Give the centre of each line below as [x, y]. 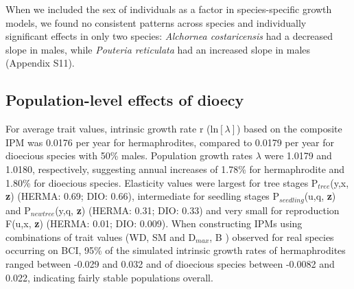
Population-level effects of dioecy [125, 100]
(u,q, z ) [320, 196]
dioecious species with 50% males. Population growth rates [129, 155]
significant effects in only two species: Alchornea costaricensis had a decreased [169, 36]
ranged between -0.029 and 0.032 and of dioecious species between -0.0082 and [170, 263]
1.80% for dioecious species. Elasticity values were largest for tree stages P [162, 182]
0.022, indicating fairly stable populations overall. [109, 277]
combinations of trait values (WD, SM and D [101, 236]
